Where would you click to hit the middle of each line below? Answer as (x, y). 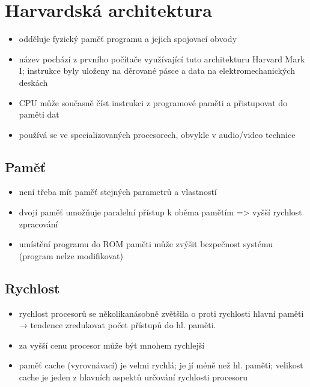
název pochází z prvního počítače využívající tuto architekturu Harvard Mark (162, 58)
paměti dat (39, 114)
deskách (33, 82)
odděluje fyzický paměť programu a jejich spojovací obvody (128, 39)
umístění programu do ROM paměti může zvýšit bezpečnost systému (146, 244)
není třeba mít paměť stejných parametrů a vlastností (118, 192)
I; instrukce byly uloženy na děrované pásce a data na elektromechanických (157, 70)
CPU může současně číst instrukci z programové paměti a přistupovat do (153, 102)
